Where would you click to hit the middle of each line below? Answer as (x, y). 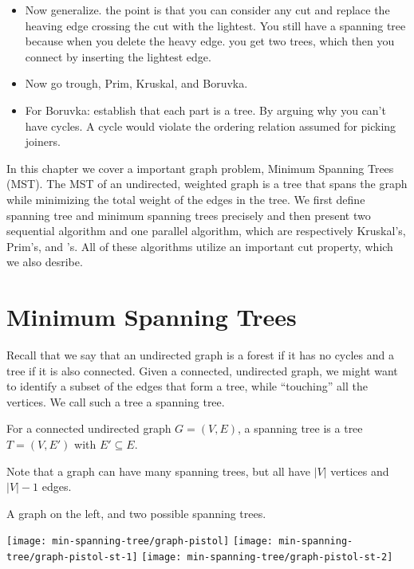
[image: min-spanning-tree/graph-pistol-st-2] (267, 557)
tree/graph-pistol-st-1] (72, 557)
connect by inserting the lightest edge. (118, 56)
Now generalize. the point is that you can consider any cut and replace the (207, 10)
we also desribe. (45, 262)
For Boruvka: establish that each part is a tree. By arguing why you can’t (205, 110)
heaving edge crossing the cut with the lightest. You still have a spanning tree (215, 25)
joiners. (43, 141)
